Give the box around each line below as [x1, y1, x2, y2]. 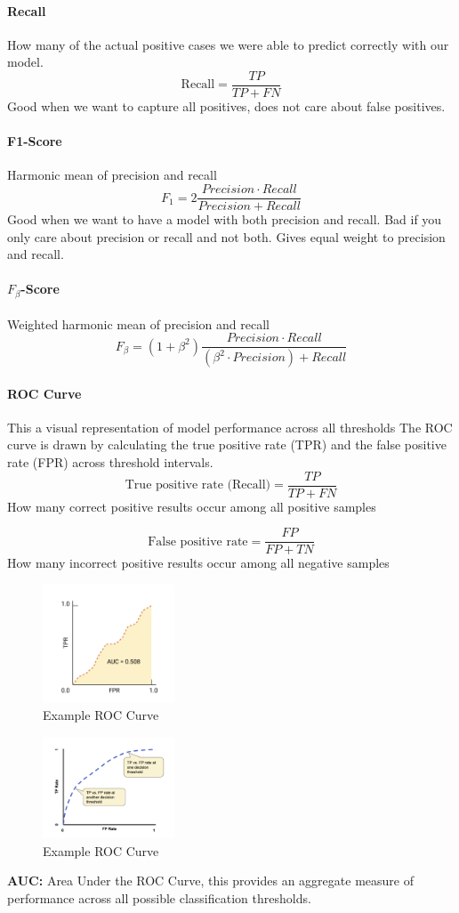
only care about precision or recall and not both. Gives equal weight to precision [7, 227, 446, 246]
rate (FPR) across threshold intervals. [7, 453, 213, 472]
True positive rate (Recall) [125, 479, 270, 492]
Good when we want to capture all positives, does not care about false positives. [7, 97, 446, 116]
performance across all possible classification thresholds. [7, 888, 311, 907]
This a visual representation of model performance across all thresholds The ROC [7, 417, 453, 436]
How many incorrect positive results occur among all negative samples [7, 553, 390, 572]
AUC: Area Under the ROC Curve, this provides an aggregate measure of [7, 871, 414, 890]
